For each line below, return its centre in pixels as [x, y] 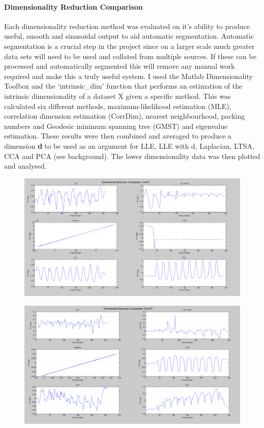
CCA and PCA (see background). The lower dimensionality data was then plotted [132, 156]
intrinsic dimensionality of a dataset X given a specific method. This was [118, 96]
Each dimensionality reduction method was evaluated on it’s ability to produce [127, 26]
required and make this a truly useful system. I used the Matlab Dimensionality [128, 76]
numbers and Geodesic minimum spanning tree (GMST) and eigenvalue [116, 126]
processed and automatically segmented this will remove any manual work [120, 66]
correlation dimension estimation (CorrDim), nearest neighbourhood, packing [125, 116]
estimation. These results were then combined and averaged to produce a [118, 136]
